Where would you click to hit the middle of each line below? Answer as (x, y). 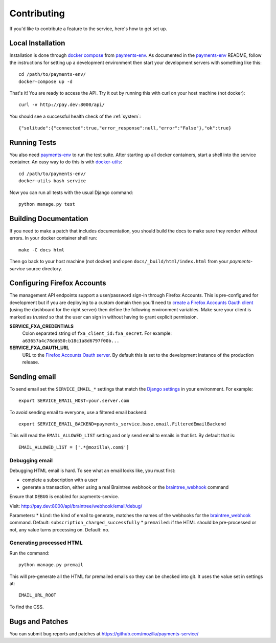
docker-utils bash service (52, 181)
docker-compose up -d (45, 81)
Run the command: (29, 553)
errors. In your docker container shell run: (53, 238)
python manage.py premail (51, 565)
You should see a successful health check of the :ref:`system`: (75, 116)
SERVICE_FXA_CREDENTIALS (42, 326)
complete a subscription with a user (60, 480)
